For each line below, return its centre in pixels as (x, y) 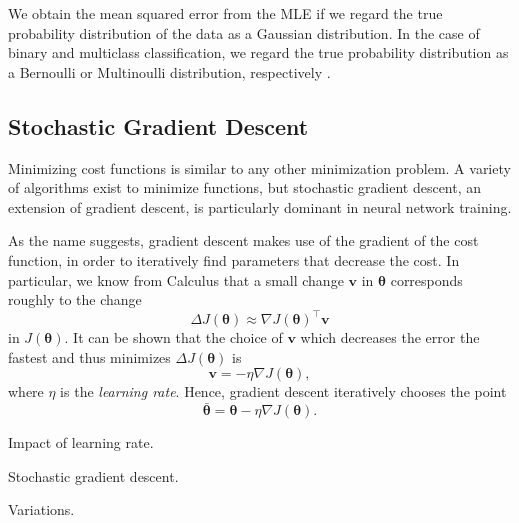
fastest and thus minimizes (89, 356)
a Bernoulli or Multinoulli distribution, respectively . (169, 71)
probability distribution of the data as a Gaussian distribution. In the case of (244, 32)
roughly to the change (75, 299)
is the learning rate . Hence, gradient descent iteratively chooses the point (283, 391)
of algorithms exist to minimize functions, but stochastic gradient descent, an (245, 187)
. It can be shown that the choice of (173, 337)
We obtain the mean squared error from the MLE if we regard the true (225, 13)
